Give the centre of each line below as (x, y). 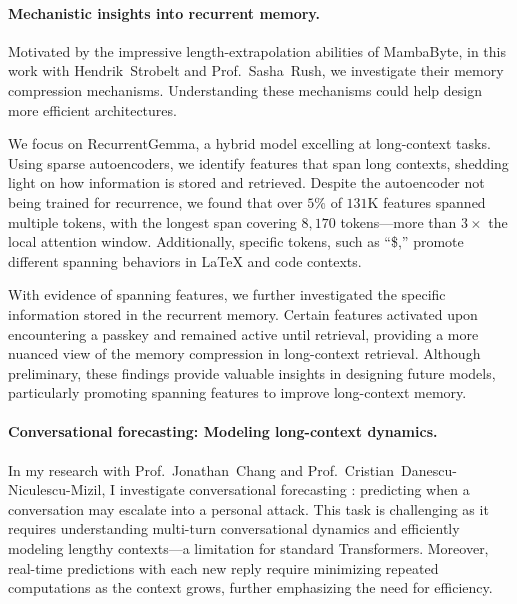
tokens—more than (398, 221)
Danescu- (428, 469)
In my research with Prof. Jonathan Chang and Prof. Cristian (201, 469)
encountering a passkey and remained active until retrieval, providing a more (243, 333)
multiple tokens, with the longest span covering (152, 221)
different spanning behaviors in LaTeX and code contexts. (185, 260)
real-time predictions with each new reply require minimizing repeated (223, 567)
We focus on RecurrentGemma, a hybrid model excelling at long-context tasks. (249, 143)
